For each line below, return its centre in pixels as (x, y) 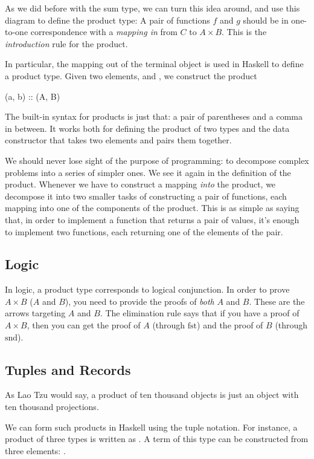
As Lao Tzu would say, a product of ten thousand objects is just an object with (152, 395)
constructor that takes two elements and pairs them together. (118, 140)
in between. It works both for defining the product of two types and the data (147, 128)
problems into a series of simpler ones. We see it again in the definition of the (148, 172)
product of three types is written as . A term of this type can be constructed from (157, 439)
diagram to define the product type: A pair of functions (107, 20)
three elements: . (35, 450)
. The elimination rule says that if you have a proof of (200, 313)
